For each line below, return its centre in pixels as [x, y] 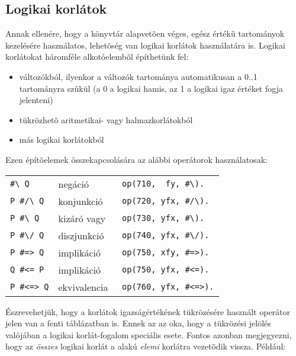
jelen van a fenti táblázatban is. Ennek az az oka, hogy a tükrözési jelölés [138, 323]
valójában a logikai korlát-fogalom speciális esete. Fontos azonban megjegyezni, [149, 334]
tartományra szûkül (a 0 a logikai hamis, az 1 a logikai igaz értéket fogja [151, 88]
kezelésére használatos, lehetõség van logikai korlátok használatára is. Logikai [145, 45]
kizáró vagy [82, 218]
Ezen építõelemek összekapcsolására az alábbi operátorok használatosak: [136, 159]
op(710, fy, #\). [163, 184]
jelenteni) [36, 100]
